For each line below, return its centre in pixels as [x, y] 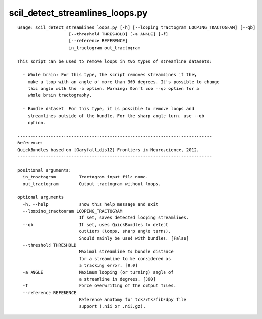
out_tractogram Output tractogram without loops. [92, 184]
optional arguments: [42, 197]
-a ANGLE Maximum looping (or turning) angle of [98, 272]
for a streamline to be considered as [125, 258]
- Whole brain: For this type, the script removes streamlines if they [110, 75]
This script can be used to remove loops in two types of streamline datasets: [115, 61]
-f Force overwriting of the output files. [99, 286]
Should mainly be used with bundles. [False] [134, 238]
